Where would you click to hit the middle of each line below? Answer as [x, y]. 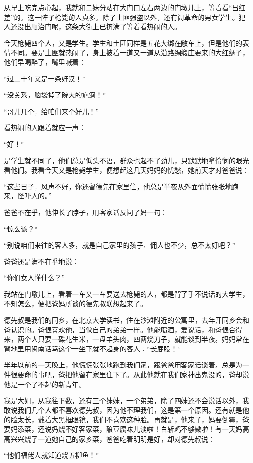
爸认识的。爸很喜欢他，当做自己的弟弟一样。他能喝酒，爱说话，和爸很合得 [123, 329]
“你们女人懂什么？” [35, 278]
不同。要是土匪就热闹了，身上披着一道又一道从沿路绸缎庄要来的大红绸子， [130, 52]
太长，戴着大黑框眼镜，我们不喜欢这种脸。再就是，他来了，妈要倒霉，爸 [133, 419]
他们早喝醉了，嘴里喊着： [45, 62]
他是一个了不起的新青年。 [45, 384]
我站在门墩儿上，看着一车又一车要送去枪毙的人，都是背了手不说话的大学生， [126, 294]
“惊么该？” [21, 228]
